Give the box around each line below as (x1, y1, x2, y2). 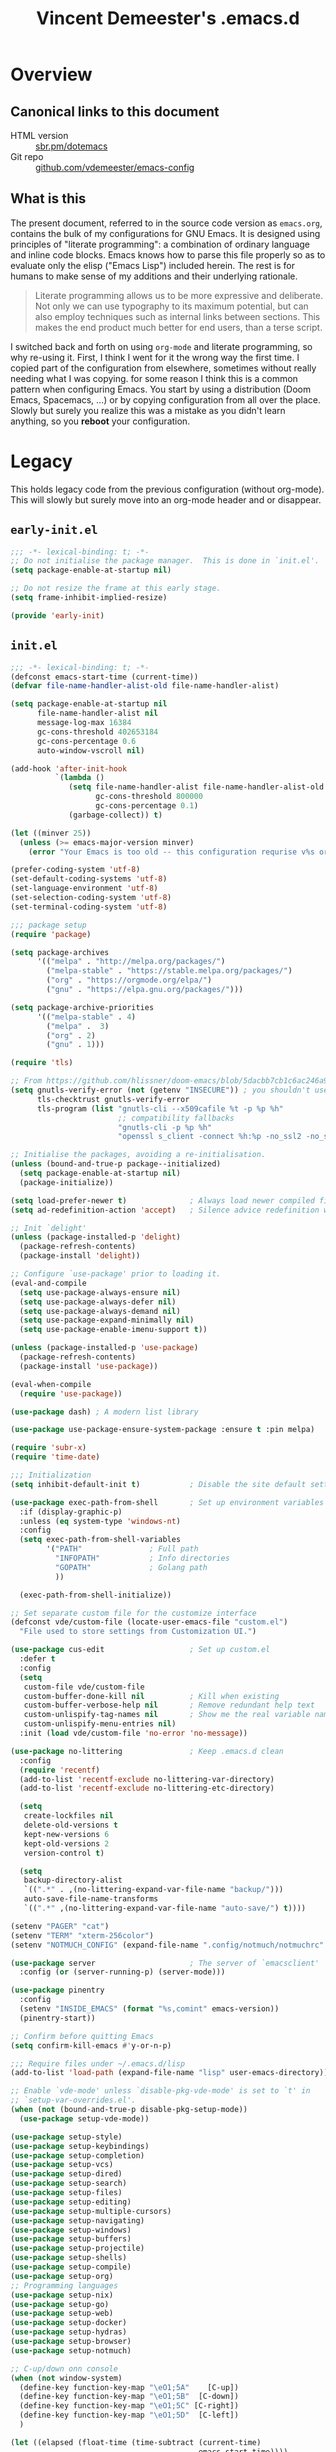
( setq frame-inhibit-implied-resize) (10, 593, 168, 603)
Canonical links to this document (10, 103, 220, 120)
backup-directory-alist (23, 1875, 123, 1886)
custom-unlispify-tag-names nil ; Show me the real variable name (23, 1710, 333, 1720)
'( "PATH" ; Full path (46, 1544, 199, 1554)
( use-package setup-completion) (10, 2150, 145, 2161)
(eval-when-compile (10, 1379, 92, 1389)
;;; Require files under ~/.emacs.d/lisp (10, 2058, 186, 2069)
